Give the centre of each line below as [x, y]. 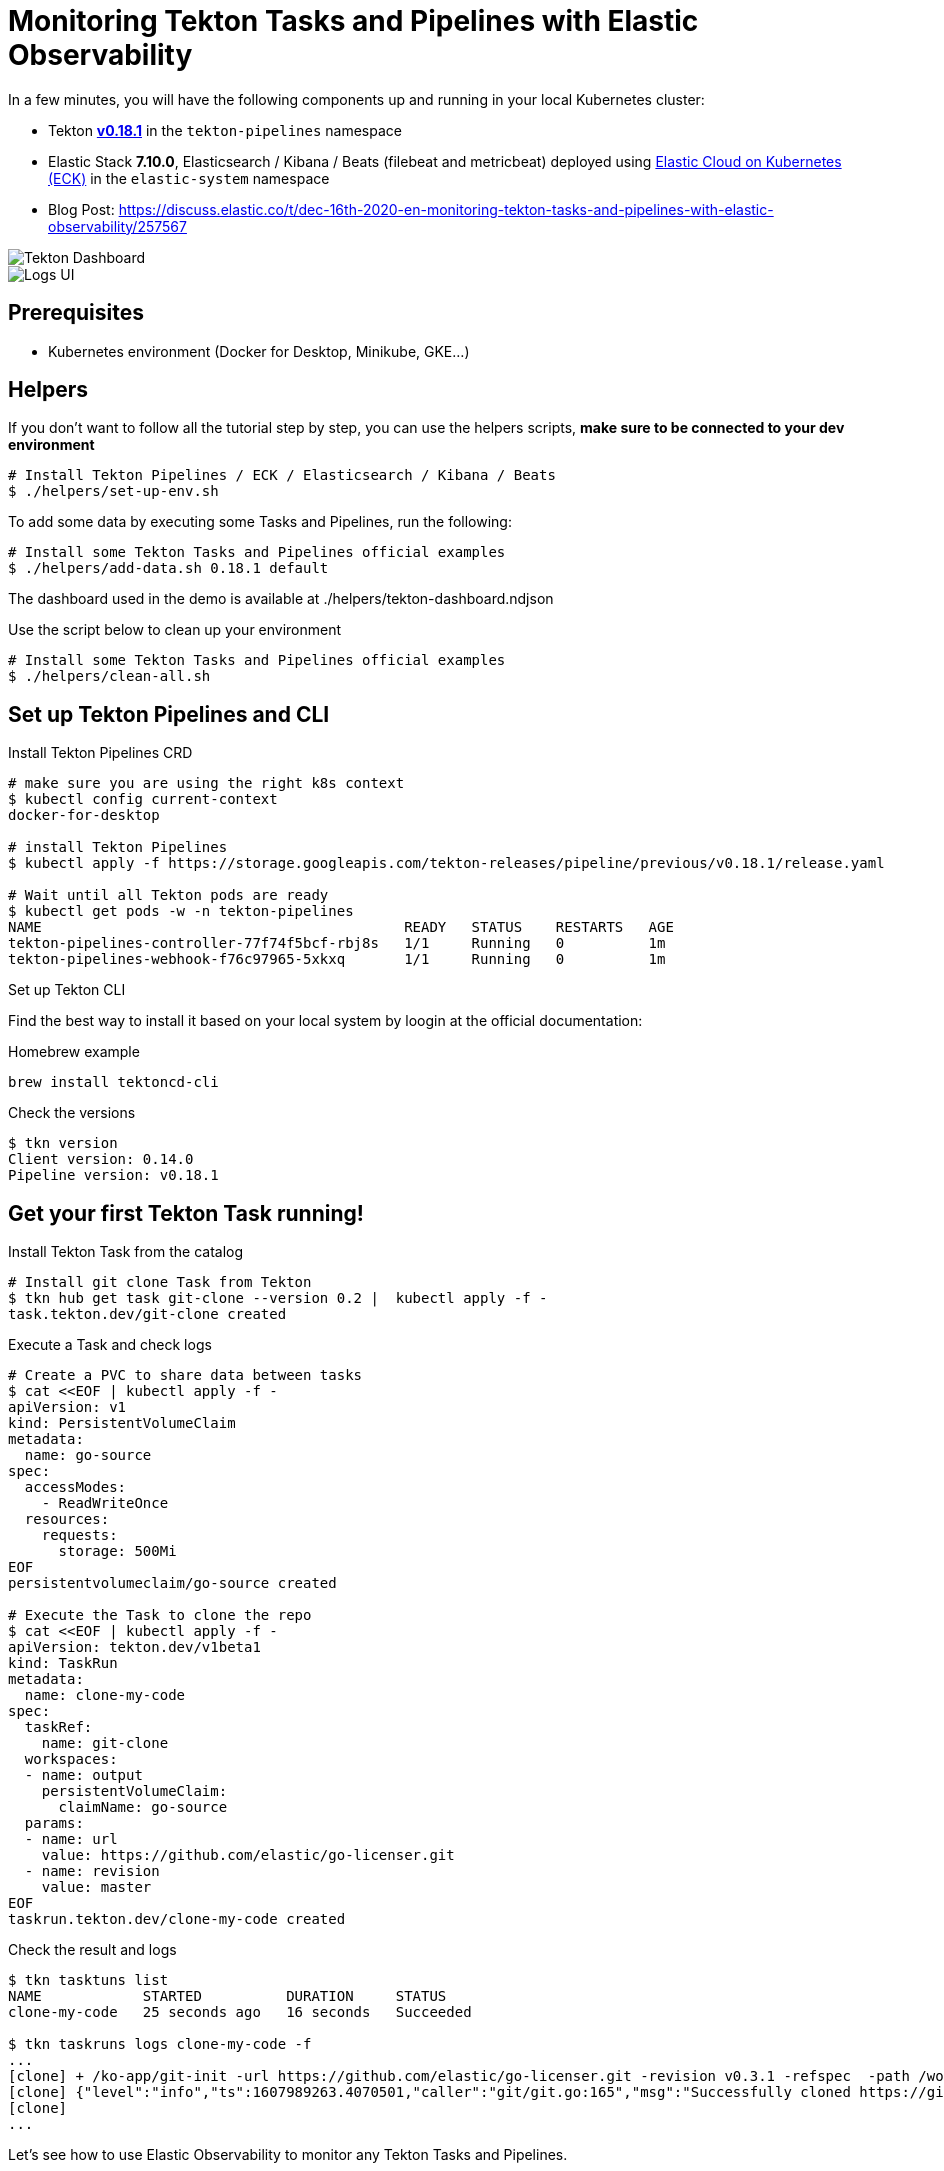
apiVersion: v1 [67, 1407]
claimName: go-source [143, 1807]
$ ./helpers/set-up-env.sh [113, 491]
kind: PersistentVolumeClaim [122, 1423]
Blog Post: [81, 209]
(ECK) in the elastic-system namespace [189, 178]
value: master [96, 1887]
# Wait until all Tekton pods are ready [168, 895]
